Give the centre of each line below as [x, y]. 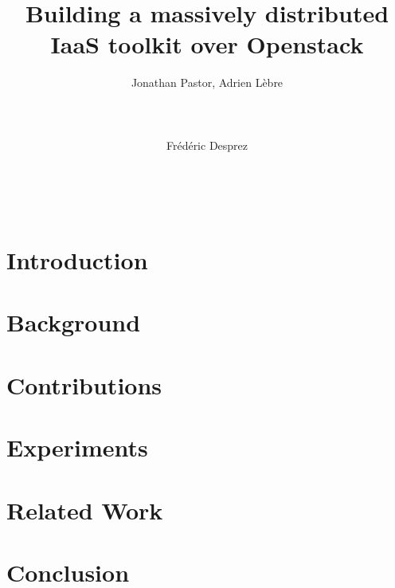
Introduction [77, 260]
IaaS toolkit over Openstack [207, 44]
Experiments [77, 447]
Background [74, 322]
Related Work [85, 510]
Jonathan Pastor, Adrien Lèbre [207, 82]
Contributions [84, 384]
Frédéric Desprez [207, 145]
